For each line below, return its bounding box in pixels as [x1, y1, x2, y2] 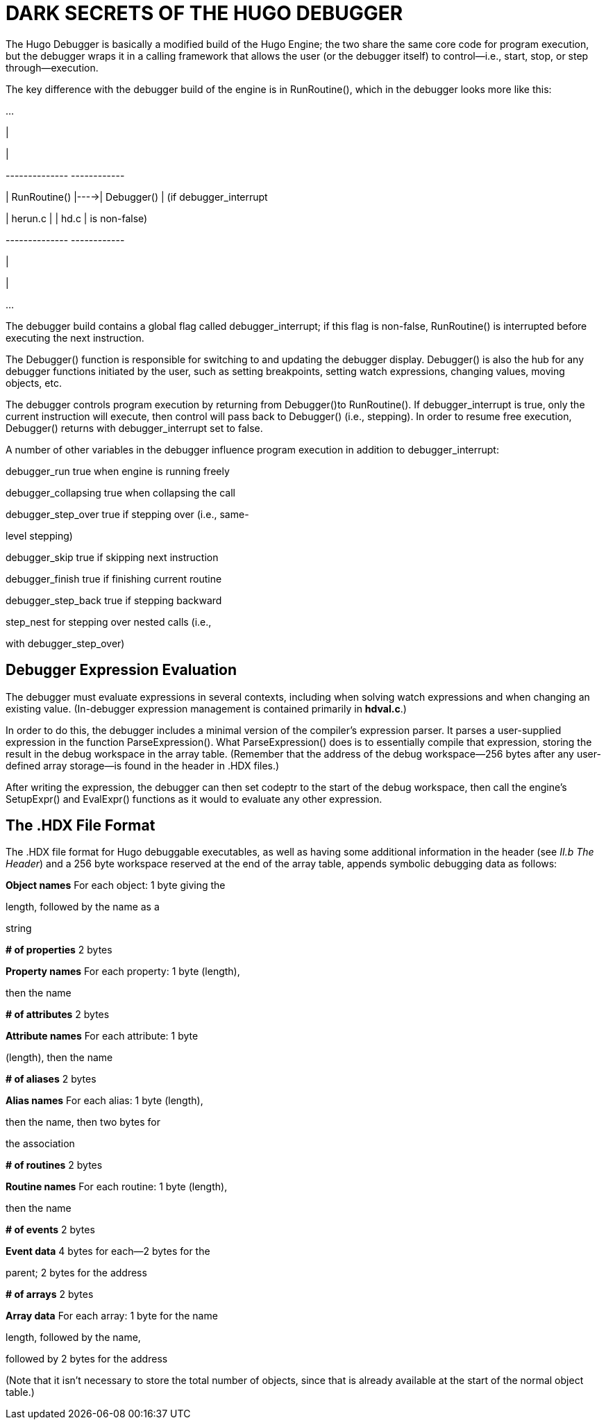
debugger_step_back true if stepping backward [6, 594, 222, 606]
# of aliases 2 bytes [6, 1073, 96, 1085]
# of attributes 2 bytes [6, 1008, 110, 1021]
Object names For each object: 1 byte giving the [6, 879, 226, 892]
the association [6, 1137, 75, 1150]
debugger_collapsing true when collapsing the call [6, 486, 236, 499]
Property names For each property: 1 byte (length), [6, 965, 240, 978]
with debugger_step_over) [6, 637, 125, 649]
